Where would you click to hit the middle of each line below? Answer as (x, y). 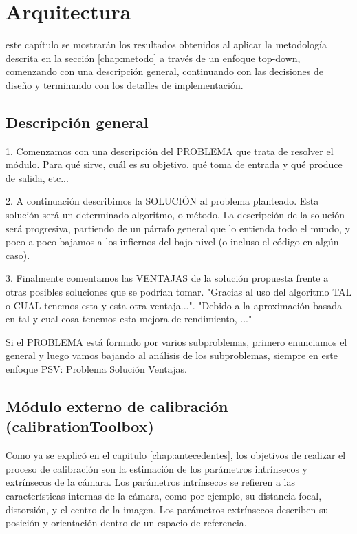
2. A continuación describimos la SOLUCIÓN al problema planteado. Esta (162, 201)
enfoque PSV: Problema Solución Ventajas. (96, 369)
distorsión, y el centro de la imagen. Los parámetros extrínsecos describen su (167, 509)
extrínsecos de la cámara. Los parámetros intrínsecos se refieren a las (151, 482)
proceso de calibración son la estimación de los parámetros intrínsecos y (156, 468)
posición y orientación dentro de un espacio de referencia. (126, 523)
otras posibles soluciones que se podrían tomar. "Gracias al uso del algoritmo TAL (179, 292)
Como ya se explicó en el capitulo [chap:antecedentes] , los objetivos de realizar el (176, 455)
